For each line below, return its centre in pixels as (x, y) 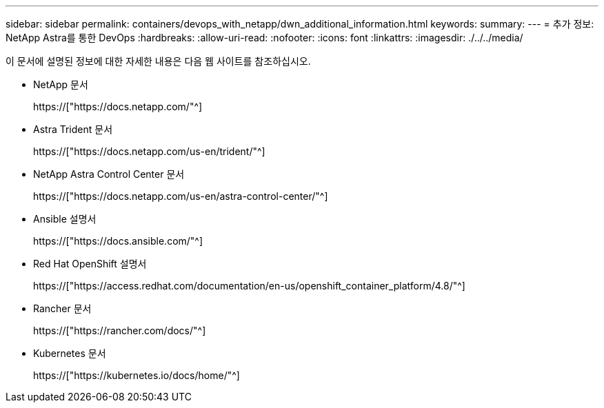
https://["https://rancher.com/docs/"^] (120, 330)
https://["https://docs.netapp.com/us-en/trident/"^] (149, 151)
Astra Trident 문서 (73, 129)
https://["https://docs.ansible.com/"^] (118, 241)
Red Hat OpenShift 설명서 (90, 264)
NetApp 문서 (61, 84)
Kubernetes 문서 (70, 353)
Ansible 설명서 (65, 219)
